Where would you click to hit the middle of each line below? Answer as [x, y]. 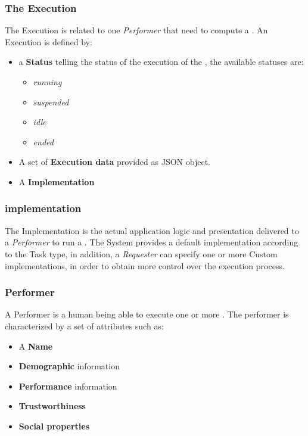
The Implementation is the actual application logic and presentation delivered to [152, 230]
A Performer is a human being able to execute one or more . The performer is [147, 314]
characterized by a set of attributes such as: [84, 326]
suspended [51, 102]
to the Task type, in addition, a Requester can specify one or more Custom [141, 253]
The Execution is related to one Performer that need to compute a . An [136, 30]
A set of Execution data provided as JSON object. [114, 162]
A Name [36, 346]
